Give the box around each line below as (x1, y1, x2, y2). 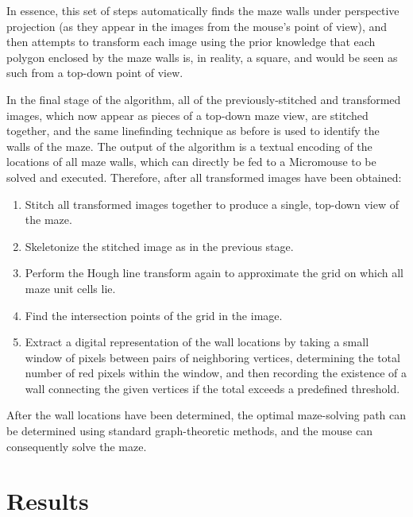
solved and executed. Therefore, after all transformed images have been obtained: (6, 168, 402, 185)
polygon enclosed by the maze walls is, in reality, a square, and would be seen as (6, 48, 398, 65)
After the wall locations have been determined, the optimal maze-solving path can (6, 407, 407, 423)
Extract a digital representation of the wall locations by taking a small (25, 334, 369, 350)
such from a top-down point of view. (6, 64, 183, 81)
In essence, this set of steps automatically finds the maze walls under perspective (6, 2, 399, 18)
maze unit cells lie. (25, 280, 116, 296)
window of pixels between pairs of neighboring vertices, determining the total (25, 349, 400, 365)
